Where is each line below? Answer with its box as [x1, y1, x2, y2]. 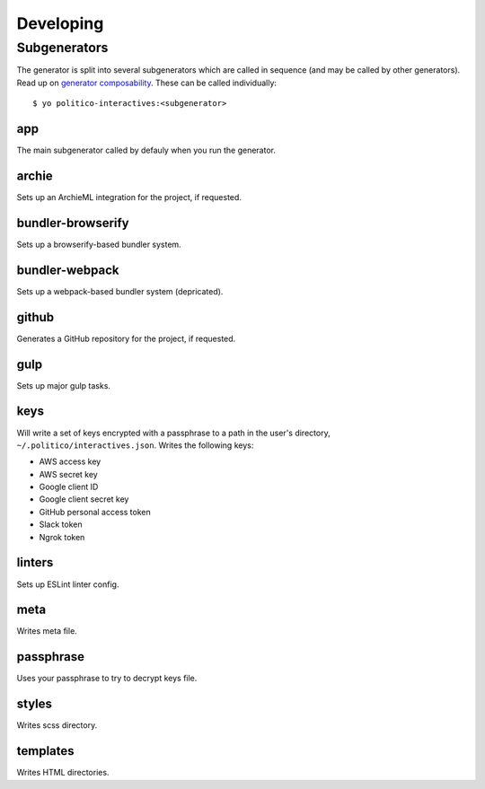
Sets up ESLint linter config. [16, 579, 119, 590]
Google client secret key [39, 494, 129, 504]
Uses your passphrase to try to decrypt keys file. [16, 673, 198, 684]
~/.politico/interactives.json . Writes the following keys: [16, 440, 254, 451]
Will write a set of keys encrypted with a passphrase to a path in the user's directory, [16, 427, 331, 438]
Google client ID [39, 481, 99, 493]
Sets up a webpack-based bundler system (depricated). [16, 285, 224, 296]
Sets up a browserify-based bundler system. [16, 239, 181, 250]
